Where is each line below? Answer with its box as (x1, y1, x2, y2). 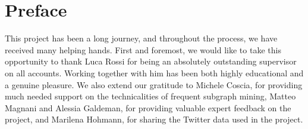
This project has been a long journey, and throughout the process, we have (5, 32, 278, 44)
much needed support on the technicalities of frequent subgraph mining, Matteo (5, 90, 296, 102)
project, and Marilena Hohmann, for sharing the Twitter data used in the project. (5, 113, 303, 125)
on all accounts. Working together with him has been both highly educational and (5, 66, 304, 79)
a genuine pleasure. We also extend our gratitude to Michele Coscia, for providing (5, 78, 303, 91)
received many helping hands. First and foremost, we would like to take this (5, 43, 281, 56)
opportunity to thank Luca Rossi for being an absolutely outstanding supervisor (5, 55, 297, 67)
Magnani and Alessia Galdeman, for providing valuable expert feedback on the (5, 101, 291, 114)
